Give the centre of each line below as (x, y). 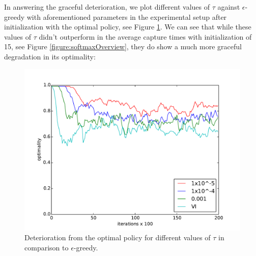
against (229, 7)
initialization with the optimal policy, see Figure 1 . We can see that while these (128, 27)
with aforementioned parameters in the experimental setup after (127, 17)
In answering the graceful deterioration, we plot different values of (107, 7)
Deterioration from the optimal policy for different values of (118, 237)
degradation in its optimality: (50, 56)
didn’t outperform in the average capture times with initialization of (145, 36)
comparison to (47, 247)
